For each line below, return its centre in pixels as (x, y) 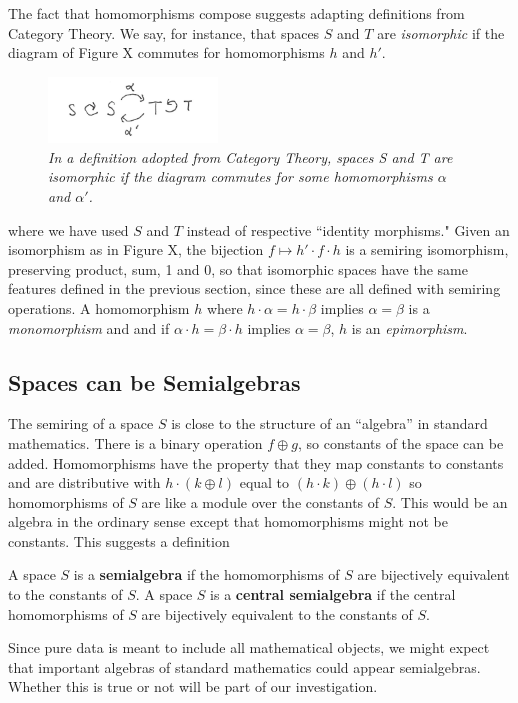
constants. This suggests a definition (119, 540)
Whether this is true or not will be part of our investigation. (193, 686)
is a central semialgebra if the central (333, 594)
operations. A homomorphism (99, 307)
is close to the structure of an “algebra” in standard (329, 423)
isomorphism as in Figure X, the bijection (136, 249)
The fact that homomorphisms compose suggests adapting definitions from (236, 13)
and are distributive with (84, 482)
